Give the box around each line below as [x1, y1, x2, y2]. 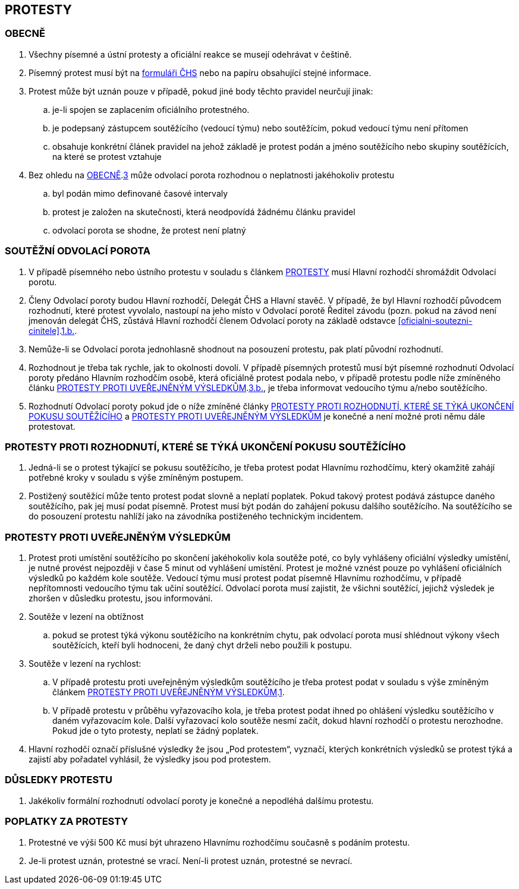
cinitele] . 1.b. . [29, 325, 77, 336]
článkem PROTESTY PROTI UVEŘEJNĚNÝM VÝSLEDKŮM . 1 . [52, 687, 285, 698]
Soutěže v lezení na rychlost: [29, 658, 141, 669]
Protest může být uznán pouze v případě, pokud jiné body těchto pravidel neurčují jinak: [29, 86, 373, 96]
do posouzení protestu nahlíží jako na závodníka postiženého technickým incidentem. [29, 511, 363, 522]
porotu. [29, 276, 57, 287]
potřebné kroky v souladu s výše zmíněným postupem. [29, 472, 243, 483]
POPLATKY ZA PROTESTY [5, 815, 128, 828]
